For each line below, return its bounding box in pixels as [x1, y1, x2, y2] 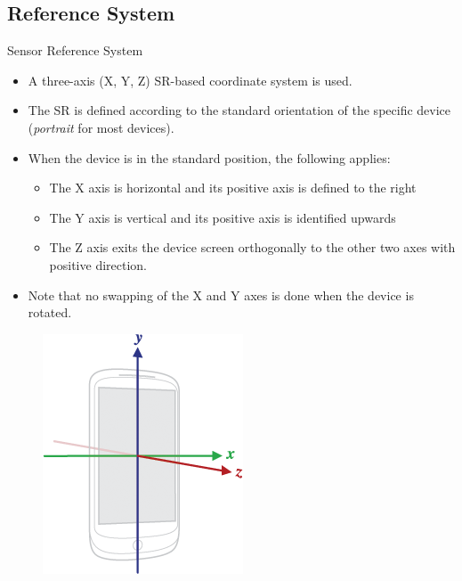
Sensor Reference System [7, 41, 143, 60]
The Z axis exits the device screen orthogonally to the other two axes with [49, 238, 456, 257]
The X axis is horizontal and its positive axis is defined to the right [49, 178, 417, 197]
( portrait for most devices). [28, 118, 174, 136]
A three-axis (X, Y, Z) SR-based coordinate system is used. [28, 70, 353, 89]
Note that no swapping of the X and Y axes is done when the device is [28, 285, 414, 304]
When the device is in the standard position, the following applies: [28, 148, 391, 167]
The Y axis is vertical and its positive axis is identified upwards [49, 208, 396, 226]
